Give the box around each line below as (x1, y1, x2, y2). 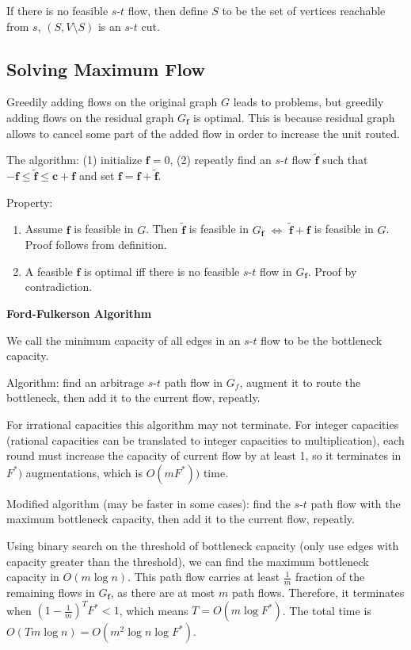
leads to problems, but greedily (233, 94, 384, 110)
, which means (119, 602, 188, 618)
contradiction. (25, 278, 93, 295)
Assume (25, 220, 63, 237)
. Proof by (307, 262, 357, 279)
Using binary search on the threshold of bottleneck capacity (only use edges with (6, 537, 399, 553)
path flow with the (310, 495, 401, 511)
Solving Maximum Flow (6, 56, 206, 81)
